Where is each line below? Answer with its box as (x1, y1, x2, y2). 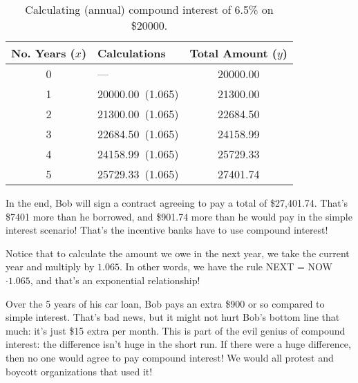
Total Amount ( (189, 45, 277, 61)
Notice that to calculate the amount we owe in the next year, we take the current (6, 245, 350, 260)
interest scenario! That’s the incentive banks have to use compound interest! (6, 223, 328, 237)
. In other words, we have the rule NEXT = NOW (119, 259, 332, 274)
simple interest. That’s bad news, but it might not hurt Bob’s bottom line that (6, 310, 340, 324)
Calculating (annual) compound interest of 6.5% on (25, 1, 274, 17)
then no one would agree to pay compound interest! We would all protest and (6, 350, 334, 364)
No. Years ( (11, 45, 75, 61)
